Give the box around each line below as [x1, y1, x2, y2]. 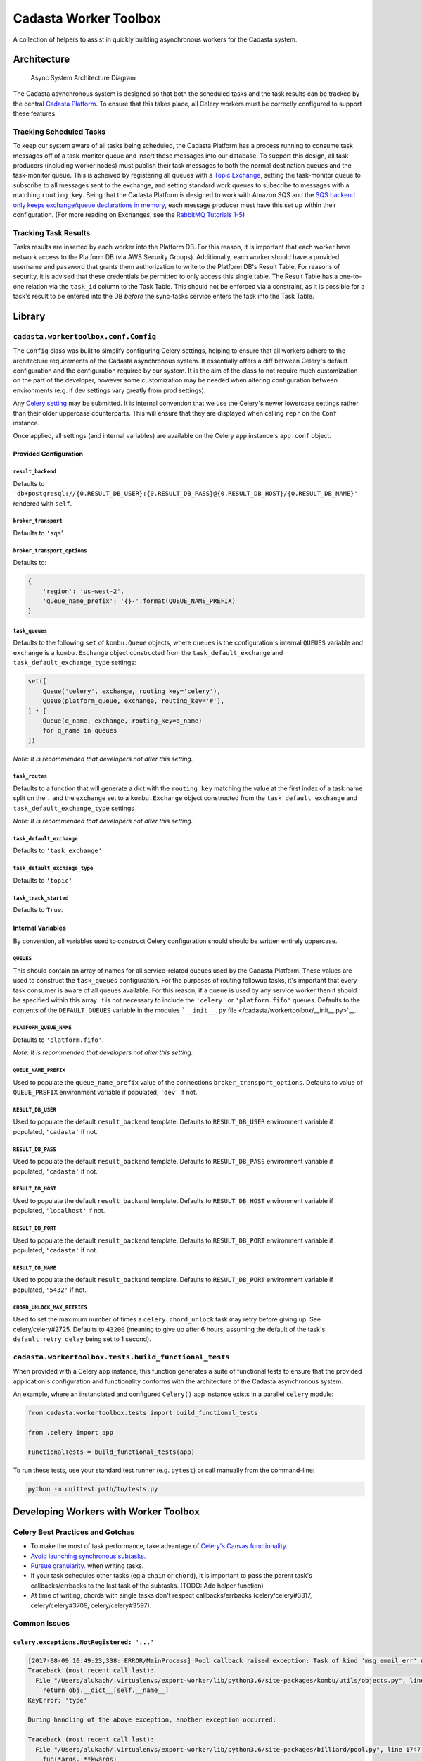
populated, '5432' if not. [13, 1286, 87, 1294]
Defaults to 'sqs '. [13, 528, 65, 537]
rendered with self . [13, 499, 72, 507]
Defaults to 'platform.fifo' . [13, 1035, 104, 1044]
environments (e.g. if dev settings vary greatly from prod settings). [13, 386, 206, 394]
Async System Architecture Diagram [30, 73, 136, 82]
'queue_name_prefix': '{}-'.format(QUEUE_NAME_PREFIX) [42, 597, 236, 605]
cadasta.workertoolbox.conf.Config [13, 332, 157, 341]
